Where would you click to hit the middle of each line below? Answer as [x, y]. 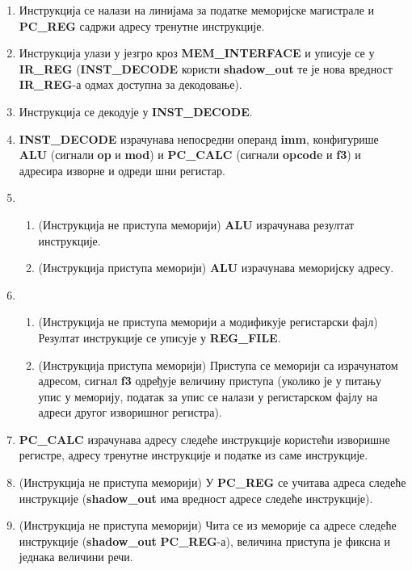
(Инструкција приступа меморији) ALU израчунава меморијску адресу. [216, 268]
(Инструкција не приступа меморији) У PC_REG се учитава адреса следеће [212, 482]
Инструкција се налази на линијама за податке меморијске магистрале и [196, 10]
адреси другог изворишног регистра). [130, 412]
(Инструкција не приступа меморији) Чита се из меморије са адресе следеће [208, 525]
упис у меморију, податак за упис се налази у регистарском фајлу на [208, 396]
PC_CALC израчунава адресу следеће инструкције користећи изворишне [204, 439]
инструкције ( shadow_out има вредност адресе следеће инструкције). [196, 498]
